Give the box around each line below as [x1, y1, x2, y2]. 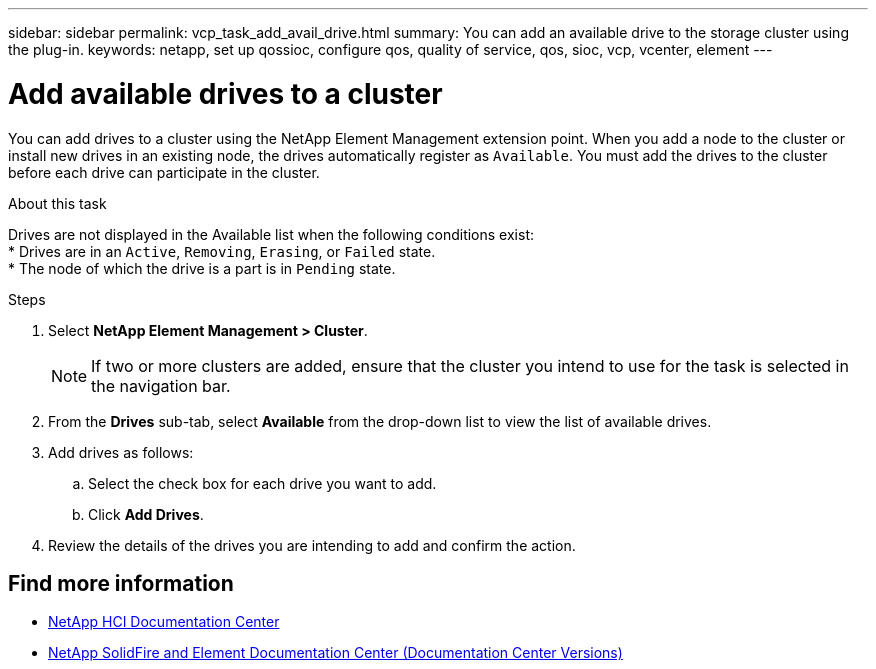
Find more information [8, 570, 234, 596]
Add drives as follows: [48, 443, 194, 461]
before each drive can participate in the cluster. [8, 163, 320, 181]
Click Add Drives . [88, 505, 204, 523]
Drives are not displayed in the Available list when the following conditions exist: [8, 225, 534, 243]
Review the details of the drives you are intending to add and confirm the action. [48, 536, 576, 554]
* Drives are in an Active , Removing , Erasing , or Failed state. [8, 242, 436, 260]
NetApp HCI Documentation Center [48, 613, 280, 631]
